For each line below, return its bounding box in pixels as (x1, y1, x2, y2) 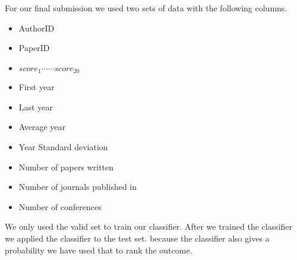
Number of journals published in (18, 180, 137, 193)
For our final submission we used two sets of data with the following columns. (5, 2, 287, 14)
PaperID (18, 42, 50, 54)
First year (18, 81, 55, 93)
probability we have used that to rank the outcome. (5, 243, 192, 256)
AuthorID (18, 21, 55, 34)
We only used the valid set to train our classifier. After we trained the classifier (5, 220, 293, 233)
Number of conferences (18, 200, 102, 213)
